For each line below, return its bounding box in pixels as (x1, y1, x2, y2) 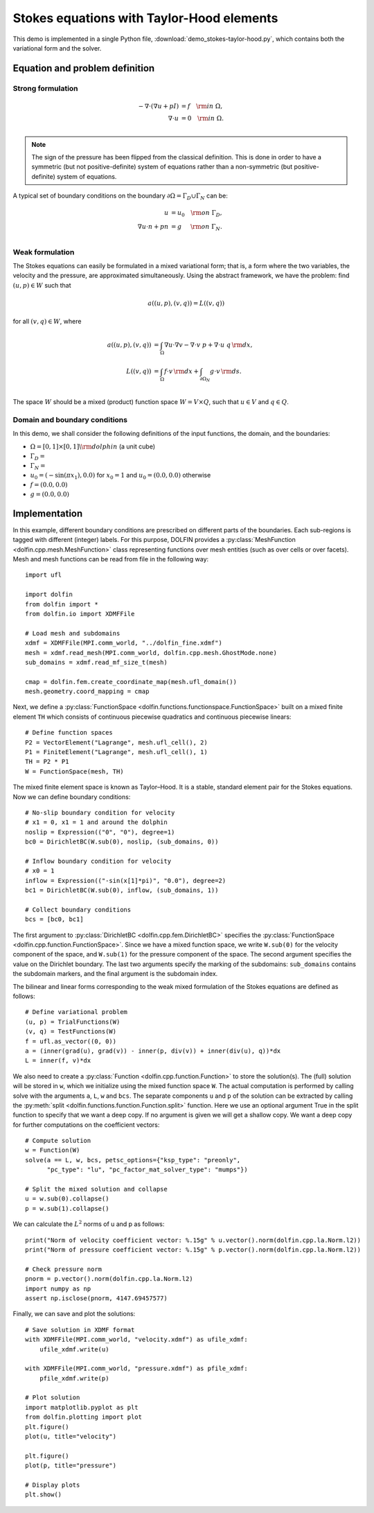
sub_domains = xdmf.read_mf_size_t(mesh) (25, 658, 168, 666)
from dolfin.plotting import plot (25, 1413, 142, 1421)
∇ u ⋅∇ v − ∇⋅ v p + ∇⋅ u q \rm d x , (163, 341, 253, 349)
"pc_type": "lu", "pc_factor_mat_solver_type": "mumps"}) (46, 1166, 249, 1174)
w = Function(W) (25, 1146, 80, 1154)
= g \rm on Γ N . (170, 222, 223, 232)
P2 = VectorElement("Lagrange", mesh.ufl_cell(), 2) (25, 738, 208, 746)
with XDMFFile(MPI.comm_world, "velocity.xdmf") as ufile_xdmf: (25, 1336, 249, 1344)
